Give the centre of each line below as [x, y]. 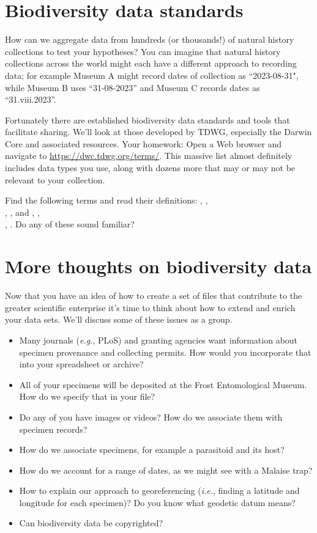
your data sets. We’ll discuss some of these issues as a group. [119, 319]
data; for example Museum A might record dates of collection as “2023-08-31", [152, 75]
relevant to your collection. [55, 179]
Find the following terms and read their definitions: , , [106, 200]
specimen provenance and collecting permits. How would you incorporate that [165, 352]
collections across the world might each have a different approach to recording [151, 63]
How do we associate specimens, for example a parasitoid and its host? [152, 450]
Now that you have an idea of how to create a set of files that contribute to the [154, 296]
